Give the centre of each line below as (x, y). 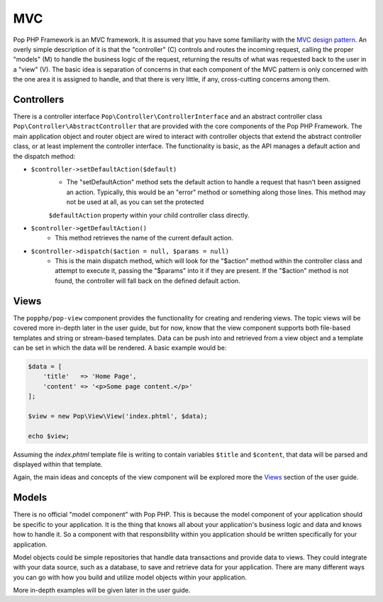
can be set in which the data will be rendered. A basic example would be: (120, 347)
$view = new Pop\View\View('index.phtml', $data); (118, 416)
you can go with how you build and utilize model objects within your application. (130, 577)
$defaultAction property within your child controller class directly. (149, 215)
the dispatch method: (44, 156)
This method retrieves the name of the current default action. (144, 238)
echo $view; (49, 436)
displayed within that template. (58, 464)
